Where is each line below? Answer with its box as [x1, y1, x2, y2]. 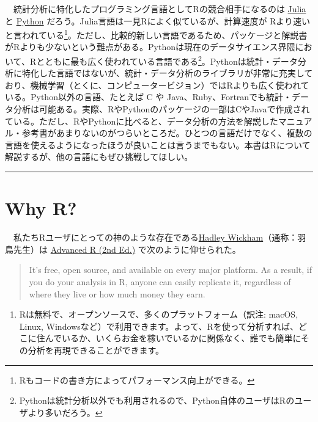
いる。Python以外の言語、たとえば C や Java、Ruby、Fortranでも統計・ [5, 90, 292, 103]
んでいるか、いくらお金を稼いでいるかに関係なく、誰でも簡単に [45, 332, 301, 344]
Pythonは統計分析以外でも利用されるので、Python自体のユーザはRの [19, 394, 295, 407]
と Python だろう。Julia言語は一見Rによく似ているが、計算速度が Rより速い [5, 14, 311, 27]
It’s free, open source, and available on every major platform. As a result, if [29, 263, 312, 276]
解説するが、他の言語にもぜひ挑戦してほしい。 [5, 150, 193, 163]
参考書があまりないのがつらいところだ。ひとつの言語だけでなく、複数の [21, 126, 312, 139]
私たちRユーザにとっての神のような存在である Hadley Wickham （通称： [13, 231, 298, 244]
